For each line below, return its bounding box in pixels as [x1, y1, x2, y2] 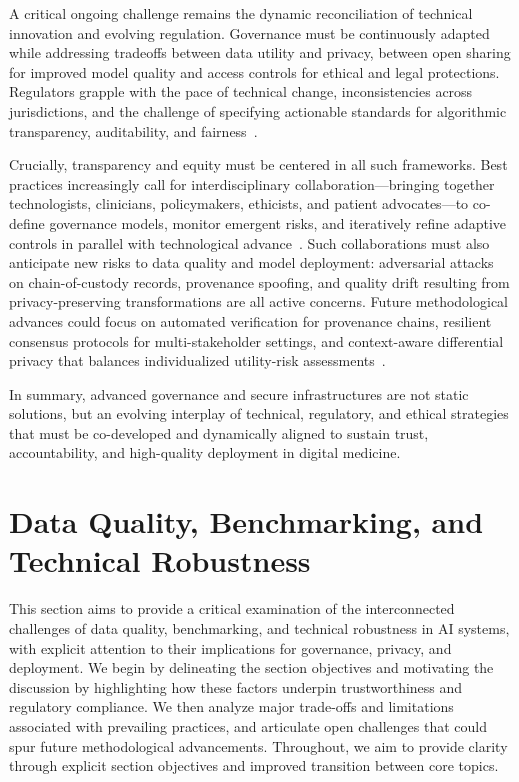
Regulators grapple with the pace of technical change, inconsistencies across [9, 81, 473, 102]
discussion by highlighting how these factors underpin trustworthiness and [9, 676, 463, 697]
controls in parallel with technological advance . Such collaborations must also [9, 232, 490, 253]
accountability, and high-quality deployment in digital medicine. [9, 442, 401, 463]
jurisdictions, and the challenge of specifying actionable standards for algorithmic [9, 100, 507, 121]
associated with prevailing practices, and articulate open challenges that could [9, 715, 487, 736]
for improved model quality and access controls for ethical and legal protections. [9, 61, 500, 82]
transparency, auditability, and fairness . [9, 120, 258, 141]
